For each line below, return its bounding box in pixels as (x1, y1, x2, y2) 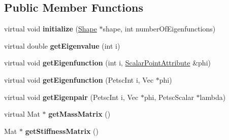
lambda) (200, 91, 226, 102)
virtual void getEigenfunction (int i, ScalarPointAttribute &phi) (4, 57, 211, 68)
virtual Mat (4, 109, 40, 119)
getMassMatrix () (48, 109, 111, 119)
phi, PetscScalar (144, 91, 194, 102)
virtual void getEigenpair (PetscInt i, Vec (4, 91, 139, 102)
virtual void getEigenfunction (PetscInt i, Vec (4, 74, 154, 85)
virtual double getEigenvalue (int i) (4, 40, 120, 51)
